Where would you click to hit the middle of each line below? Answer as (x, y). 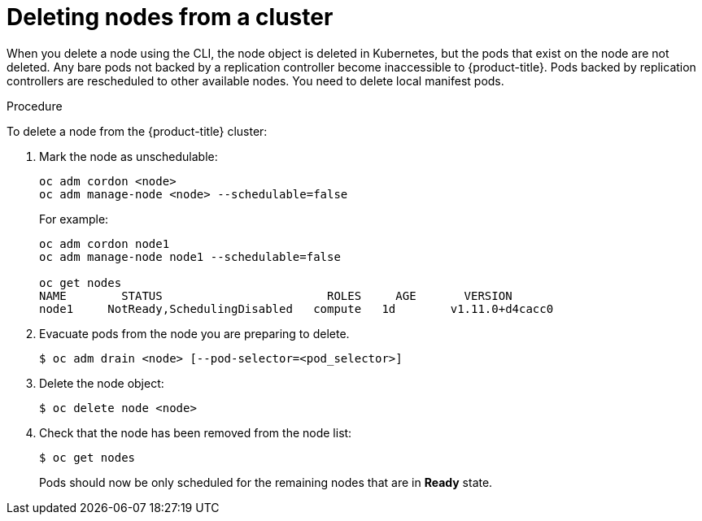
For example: (74, 219)
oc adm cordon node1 (105, 243)
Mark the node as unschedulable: (129, 156)
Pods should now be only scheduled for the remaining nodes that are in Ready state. (266, 482)
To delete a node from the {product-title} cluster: (137, 131)
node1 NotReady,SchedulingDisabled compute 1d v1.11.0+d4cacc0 (296, 308)
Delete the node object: (102, 383)
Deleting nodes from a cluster (170, 17)
